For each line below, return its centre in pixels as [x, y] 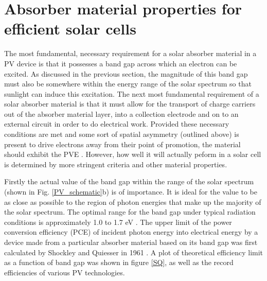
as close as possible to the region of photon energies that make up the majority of [133, 201]
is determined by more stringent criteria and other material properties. [116, 164]
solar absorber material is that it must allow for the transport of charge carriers [130, 104]
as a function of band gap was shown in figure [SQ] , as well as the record [119, 262]
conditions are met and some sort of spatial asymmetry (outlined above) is [122, 134]
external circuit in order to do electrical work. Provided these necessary [117, 124]
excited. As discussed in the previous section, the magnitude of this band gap [126, 73]
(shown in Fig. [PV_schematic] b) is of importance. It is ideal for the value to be [131, 192]
